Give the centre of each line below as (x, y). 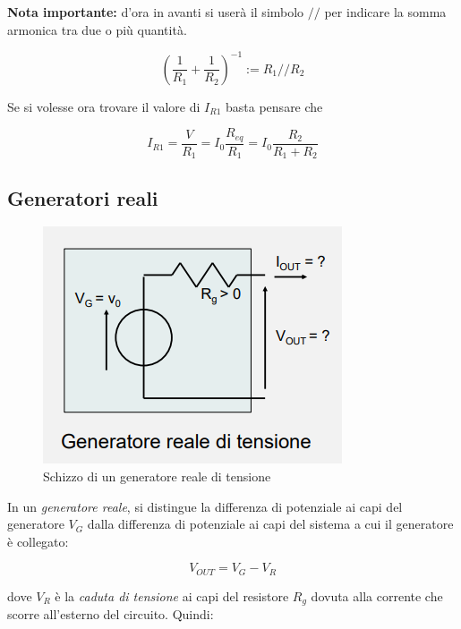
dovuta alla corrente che (377, 595)
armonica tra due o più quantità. (97, 29)
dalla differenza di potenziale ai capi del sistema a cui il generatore (270, 524)
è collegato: (38, 541)
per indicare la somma (385, 12)
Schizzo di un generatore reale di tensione (157, 476)
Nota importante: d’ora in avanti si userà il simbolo (156, 12)
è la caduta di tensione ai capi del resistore (172, 595)
